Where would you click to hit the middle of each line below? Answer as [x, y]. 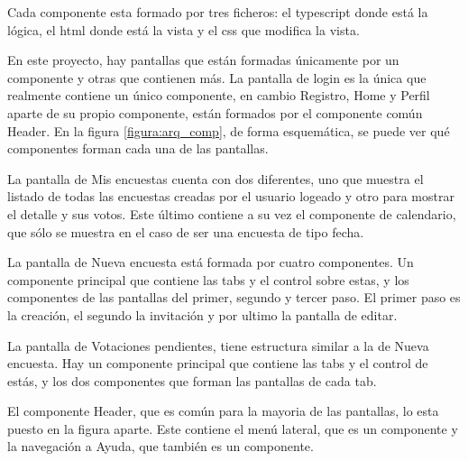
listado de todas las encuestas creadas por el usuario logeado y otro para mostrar [231, 196]
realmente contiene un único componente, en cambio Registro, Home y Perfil [219, 95]
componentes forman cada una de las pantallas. [138, 148]
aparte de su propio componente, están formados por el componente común [215, 112]
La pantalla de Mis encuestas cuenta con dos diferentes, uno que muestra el [216, 178]
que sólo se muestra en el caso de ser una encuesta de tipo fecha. [186, 231]
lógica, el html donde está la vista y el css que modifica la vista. [184, 29]
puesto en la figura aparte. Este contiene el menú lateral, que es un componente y [233, 428]
